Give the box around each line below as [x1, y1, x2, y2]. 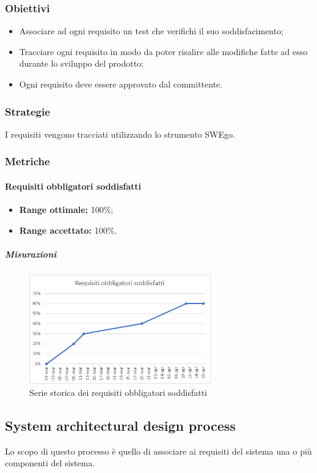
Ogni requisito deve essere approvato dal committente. [19, 78, 223, 90]
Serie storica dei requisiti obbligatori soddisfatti [29, 385, 208, 398]
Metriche [5, 154, 50, 169]
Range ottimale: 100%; [19, 203, 114, 216]
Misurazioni [5, 247, 57, 260]
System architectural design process [5, 415, 236, 434]
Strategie [5, 103, 50, 119]
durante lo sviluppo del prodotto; [19, 57, 144, 70]
